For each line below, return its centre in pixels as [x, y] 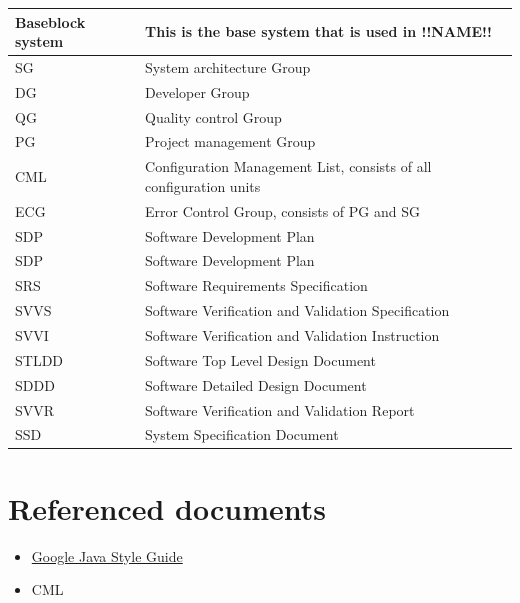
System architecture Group [228, 66]
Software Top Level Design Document [260, 359]
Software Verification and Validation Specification [297, 310]
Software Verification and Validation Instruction [292, 334]
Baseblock [50, 21]
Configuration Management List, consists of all [288, 166]
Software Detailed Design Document [256, 384]
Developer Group [197, 91]
